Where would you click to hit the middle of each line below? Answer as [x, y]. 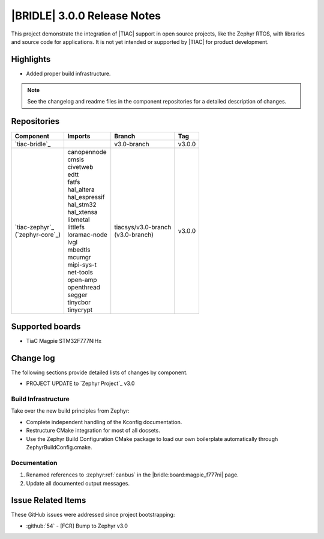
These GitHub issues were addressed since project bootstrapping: [93, 515]
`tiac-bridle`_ [33, 144]
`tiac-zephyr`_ [34, 227]
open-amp [82, 280]
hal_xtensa [82, 212]
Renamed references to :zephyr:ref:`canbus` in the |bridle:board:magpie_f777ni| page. [133, 475]
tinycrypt [80, 310]
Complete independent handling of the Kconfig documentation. [104, 422]
